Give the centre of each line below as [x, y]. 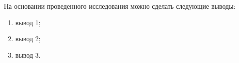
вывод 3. [28, 55]
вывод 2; [28, 39]
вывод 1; [28, 22]
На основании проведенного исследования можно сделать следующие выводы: [120, 6]
